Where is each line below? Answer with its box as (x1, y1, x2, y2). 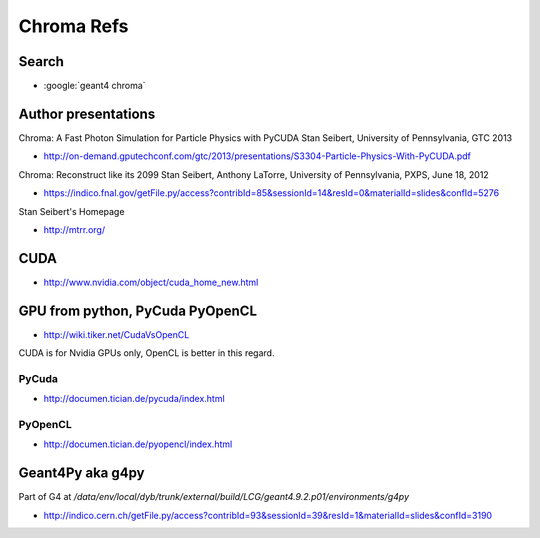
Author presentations (18, 105, 156, 122)
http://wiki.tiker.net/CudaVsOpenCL (43, 328, 190, 340)
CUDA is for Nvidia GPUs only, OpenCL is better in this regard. (18, 347, 275, 359)
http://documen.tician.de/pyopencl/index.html (43, 438, 233, 450)
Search (18, 53, 65, 70)
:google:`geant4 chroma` (43, 80, 146, 92)
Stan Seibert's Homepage (18, 205, 125, 217)
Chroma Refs (18, 15, 129, 37)
